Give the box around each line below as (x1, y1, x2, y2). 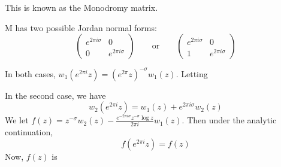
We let (5, 114, 29, 126)
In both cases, (5, 67, 56, 80)
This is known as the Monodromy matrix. (5, 1, 158, 13)
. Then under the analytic (182, 114, 277, 126)
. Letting (176, 67, 208, 80)
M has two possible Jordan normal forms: (5, 21, 157, 34)
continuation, (5, 126, 53, 138)
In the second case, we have (5, 89, 106, 101)
